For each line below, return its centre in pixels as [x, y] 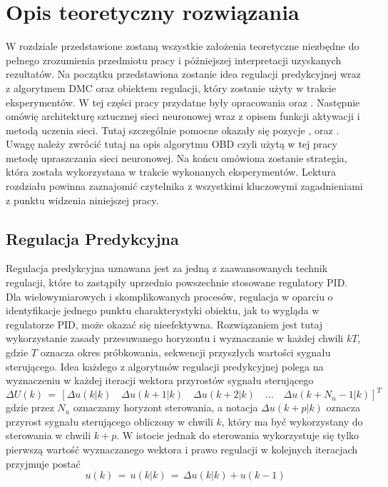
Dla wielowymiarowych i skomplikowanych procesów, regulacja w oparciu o [169, 296]
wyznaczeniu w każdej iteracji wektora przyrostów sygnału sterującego [160, 380]
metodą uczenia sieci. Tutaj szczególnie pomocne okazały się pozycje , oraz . [173, 130]
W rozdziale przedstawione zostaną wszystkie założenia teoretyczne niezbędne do [183, 46]
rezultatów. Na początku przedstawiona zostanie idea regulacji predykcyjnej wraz [183, 74]
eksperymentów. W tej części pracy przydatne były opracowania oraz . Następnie [183, 102]
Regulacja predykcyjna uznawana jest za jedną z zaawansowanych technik [167, 268]
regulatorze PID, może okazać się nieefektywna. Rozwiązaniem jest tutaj [164, 324]
